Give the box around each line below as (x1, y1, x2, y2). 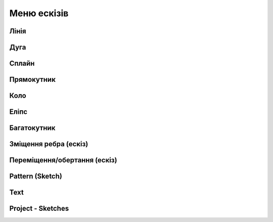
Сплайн (9, 59, 35, 68)
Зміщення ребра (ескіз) (9, 140, 88, 149)
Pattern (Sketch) (9, 172, 63, 181)
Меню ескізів (9, 8, 69, 19)
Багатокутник (9, 124, 56, 132)
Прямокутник (9, 75, 56, 84)
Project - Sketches (9, 204, 69, 213)
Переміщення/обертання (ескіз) (9, 156, 117, 164)
